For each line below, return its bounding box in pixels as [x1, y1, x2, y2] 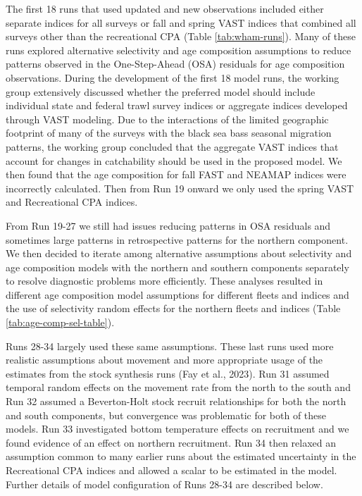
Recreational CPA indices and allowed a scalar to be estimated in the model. [6, 463, 337, 477]
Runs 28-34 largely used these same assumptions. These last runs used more [6, 338, 334, 353]
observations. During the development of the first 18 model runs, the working [6, 70, 339, 85]
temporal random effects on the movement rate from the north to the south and [6, 380, 351, 395]
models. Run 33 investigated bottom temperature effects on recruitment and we [6, 421, 349, 436]
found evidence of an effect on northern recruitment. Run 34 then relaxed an [6, 435, 337, 449]
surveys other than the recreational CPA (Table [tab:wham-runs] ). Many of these [6, 29, 356, 44]
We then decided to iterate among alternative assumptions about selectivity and [6, 246, 352, 261]
